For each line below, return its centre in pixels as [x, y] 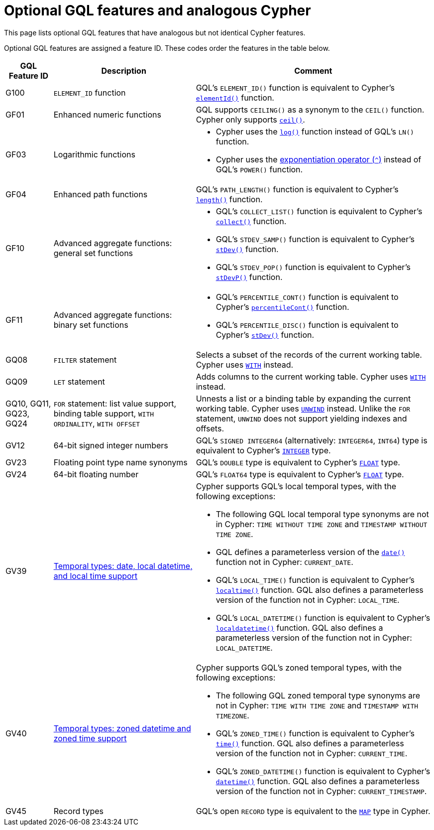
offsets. [210, 428]
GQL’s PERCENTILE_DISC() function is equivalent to [307, 325]
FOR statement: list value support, [115, 403]
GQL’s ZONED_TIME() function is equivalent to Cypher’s [315, 733]
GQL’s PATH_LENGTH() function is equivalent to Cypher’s [297, 189]
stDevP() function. [249, 277]
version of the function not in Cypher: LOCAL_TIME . [308, 600]
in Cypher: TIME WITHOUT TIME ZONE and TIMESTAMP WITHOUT [322, 524]
